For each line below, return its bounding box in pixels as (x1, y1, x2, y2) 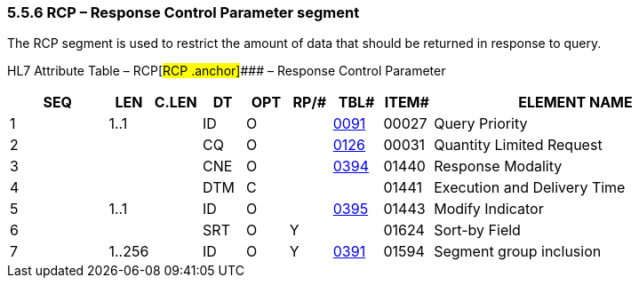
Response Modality (434, 157, 563, 176)
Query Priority (434, 115, 528, 133)
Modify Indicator (434, 200, 544, 218)
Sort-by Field (434, 221, 521, 240)
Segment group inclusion (434, 242, 602, 261)
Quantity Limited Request (434, 136, 603, 154)
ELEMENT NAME (518, 93, 633, 112)
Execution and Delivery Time (434, 178, 626, 197)
